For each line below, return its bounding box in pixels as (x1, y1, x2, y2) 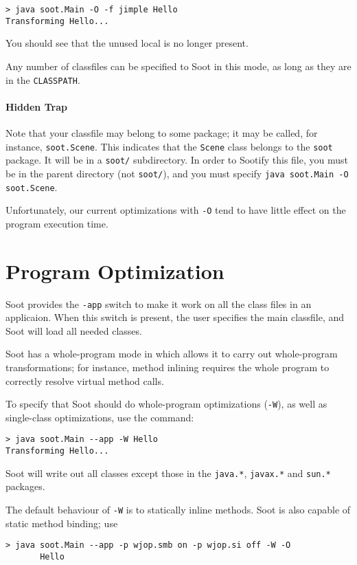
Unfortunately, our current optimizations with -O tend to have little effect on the (5, 203, 346, 217)
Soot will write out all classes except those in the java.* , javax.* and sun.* (5, 465, 331, 480)
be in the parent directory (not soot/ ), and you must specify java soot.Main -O (5, 166, 349, 180)
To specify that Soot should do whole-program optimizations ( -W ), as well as (5, 397, 327, 411)
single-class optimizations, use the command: (5, 410, 194, 424)
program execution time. (5, 216, 108, 230)
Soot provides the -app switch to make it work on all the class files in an (5, 296, 312, 311)
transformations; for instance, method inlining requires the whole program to (5, 359, 330, 374)
